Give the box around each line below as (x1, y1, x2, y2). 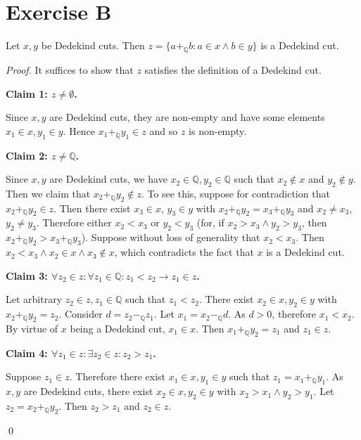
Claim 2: (6, 148, 48, 162)
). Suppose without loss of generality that (81, 230, 260, 245)
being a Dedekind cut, (70, 321, 165, 335)
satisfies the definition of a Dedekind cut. (144, 62, 322, 77)
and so (149, 123, 178, 138)
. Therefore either (36, 215, 112, 230)
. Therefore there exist (69, 369, 166, 384)
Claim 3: (6, 268, 48, 283)
